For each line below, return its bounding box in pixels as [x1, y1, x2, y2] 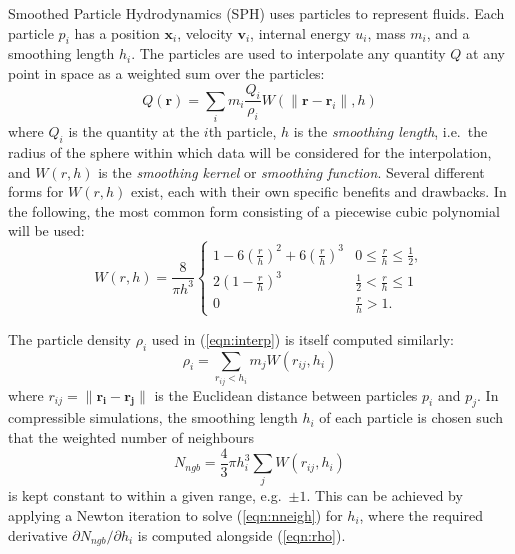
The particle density [8, 328, 132, 349]
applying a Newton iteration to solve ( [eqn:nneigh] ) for [8, 504, 343, 525]
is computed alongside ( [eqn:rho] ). [137, 524, 346, 545]
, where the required [359, 504, 483, 525]
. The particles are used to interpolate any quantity [131, 43, 446, 64]
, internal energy [250, 22, 351, 43]
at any [466, 43, 505, 64]
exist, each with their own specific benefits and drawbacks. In [131, 181, 507, 202]
